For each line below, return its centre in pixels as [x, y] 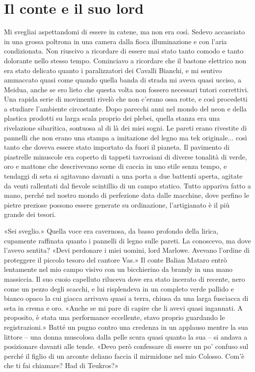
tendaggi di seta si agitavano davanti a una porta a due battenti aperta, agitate [123, 176]
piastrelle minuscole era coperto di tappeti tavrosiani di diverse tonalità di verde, [126, 156]
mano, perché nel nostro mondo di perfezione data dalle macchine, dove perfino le [127, 195]
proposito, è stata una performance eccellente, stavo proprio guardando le [115, 317]
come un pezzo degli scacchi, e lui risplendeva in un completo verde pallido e [119, 288]
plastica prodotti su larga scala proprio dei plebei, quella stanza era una [112, 118]
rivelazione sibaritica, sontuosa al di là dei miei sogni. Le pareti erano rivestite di [126, 128]
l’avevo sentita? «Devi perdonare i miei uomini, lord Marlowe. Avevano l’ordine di [127, 250]
